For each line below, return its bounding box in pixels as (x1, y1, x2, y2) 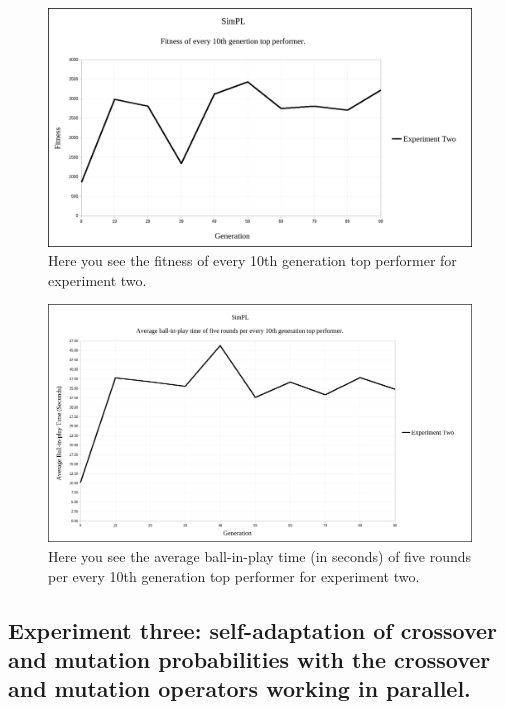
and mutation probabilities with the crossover (8, 643, 491, 674)
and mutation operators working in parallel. (8, 673, 471, 704)
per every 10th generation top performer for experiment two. (48, 565, 420, 586)
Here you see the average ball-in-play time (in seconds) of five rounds (48, 545, 472, 566)
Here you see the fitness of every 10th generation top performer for (48, 250, 457, 271)
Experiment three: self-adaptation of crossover (8, 614, 498, 645)
